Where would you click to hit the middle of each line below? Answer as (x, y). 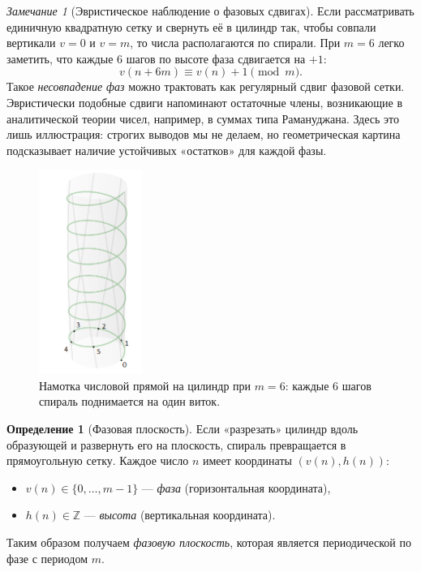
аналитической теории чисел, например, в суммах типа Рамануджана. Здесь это (203, 118)
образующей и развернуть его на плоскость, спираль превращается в (176, 444)
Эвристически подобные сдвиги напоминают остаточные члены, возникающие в (205, 102)
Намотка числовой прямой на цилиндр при (145, 385)
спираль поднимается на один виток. (130, 401)
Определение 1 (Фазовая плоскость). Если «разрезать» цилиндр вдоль (183, 428)
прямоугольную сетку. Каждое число (98, 460)
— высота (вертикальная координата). (180, 515)
